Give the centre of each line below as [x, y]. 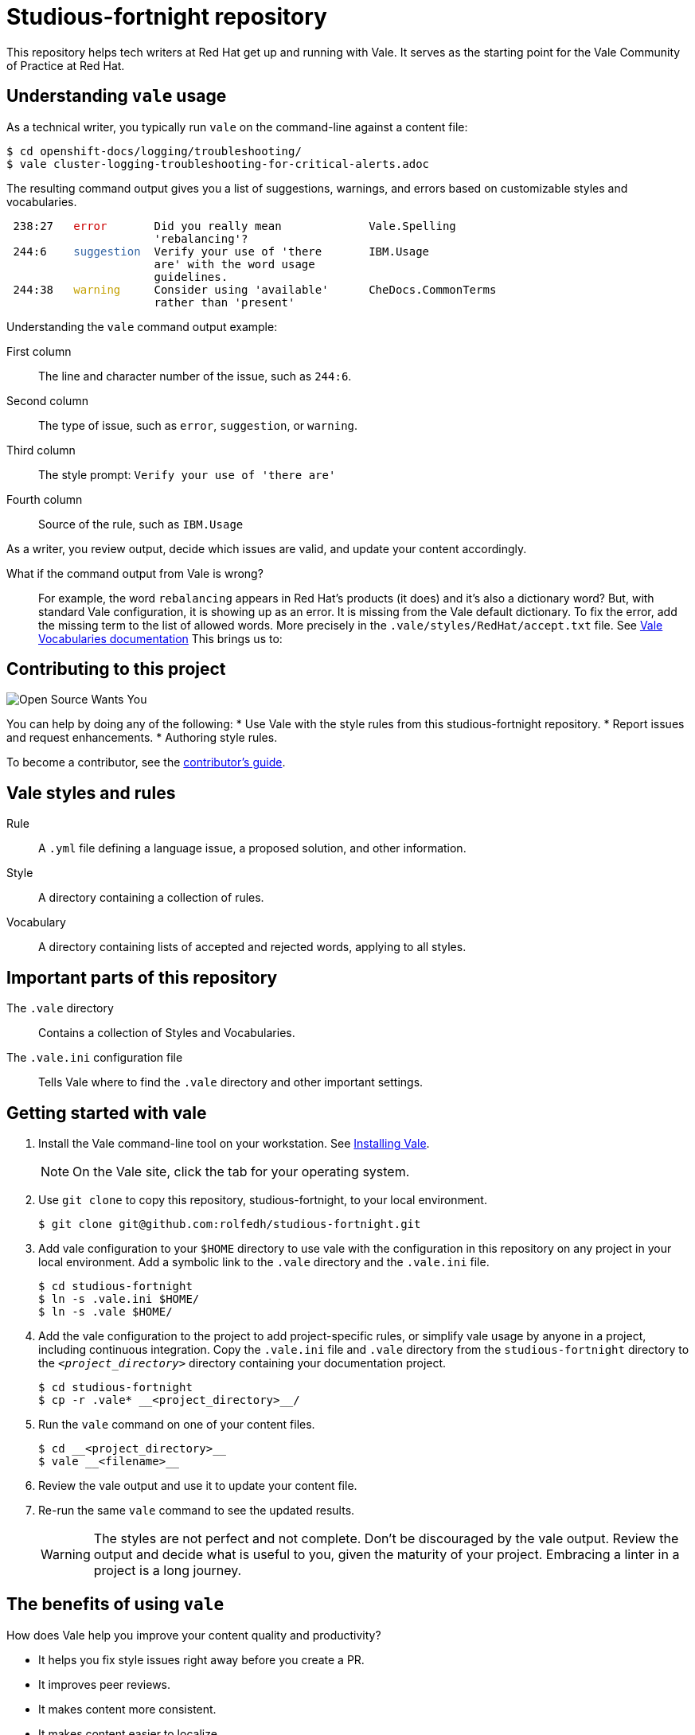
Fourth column [45, 499]
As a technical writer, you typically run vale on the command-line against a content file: [237, 127]
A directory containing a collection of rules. [151, 898]
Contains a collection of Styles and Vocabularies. [167, 1033]
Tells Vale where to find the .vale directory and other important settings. [231, 1082]
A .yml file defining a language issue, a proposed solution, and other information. [252, 848]
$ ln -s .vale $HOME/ [105, 1311]
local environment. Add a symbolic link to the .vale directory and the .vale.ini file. [264, 1261]
